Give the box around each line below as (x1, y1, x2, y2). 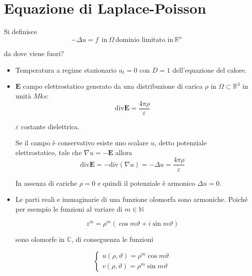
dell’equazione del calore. (172, 64, 247, 75)
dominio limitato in (116, 37, 174, 44)
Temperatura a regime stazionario (15, 64, 116, 75)
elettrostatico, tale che (15, 147, 82, 157)
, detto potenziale (155, 138, 207, 148)
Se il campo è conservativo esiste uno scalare (15, 138, 149, 148)
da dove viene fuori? (4, 48, 64, 59)
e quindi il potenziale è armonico (97, 177, 195, 188)
